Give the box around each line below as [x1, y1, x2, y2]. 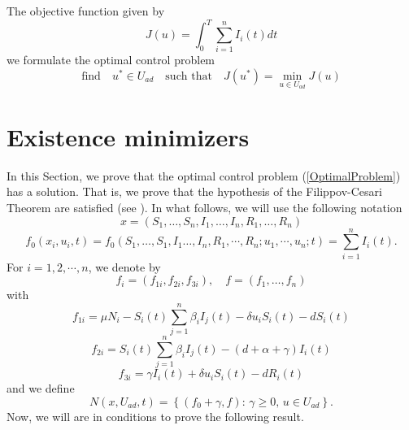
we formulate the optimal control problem [7, 51, 215, 68]
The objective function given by [7, 2, 165, 19]
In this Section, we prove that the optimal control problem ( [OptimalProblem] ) [7, 167, 401, 184]
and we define [7, 380, 75, 397]
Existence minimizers [7, 119, 250, 153]
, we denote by [88, 258, 161, 275]
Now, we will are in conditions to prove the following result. [7, 407, 304, 424]
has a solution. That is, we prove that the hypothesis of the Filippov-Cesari [7, 183, 382, 200]
